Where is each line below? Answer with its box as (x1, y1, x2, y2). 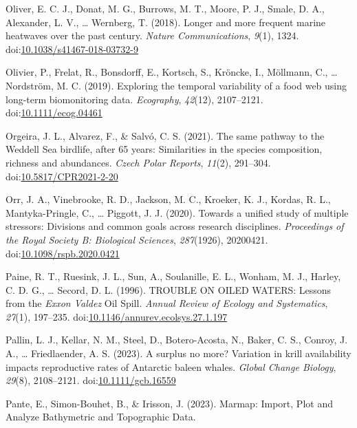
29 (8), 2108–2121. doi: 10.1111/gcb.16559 (6, 373, 176, 387)
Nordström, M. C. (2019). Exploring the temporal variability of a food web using (6, 78, 347, 92)
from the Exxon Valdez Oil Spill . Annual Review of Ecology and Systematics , (6, 296, 328, 310)
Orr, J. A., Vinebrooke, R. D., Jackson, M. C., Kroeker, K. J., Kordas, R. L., (6, 192, 331, 206)
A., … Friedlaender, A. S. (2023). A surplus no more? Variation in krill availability (6, 346, 351, 361)
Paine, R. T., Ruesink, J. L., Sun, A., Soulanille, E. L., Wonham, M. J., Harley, (6, 269, 341, 283)
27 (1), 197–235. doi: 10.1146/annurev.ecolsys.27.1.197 (6, 309, 228, 323)
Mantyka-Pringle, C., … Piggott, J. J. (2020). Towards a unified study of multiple (6, 205, 349, 220)
